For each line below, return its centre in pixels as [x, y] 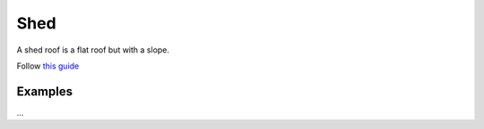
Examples [45, 91]
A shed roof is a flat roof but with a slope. [93, 50]
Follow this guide [48, 66]
